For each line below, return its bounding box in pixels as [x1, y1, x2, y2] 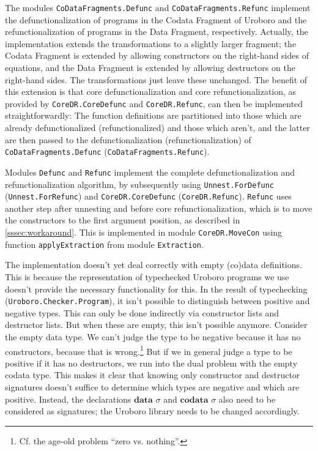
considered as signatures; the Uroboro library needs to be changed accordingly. [5, 404, 300, 417]
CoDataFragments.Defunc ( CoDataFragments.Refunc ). [5, 145, 210, 158]
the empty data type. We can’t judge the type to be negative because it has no [5, 330, 301, 343]
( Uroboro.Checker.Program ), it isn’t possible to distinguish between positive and [5, 294, 310, 307]
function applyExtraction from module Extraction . [5, 237, 204, 250]
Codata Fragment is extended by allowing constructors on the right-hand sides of [5, 49, 309, 62]
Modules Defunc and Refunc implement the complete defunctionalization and [5, 165, 295, 178]
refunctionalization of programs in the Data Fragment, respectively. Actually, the [5, 25, 308, 38]
